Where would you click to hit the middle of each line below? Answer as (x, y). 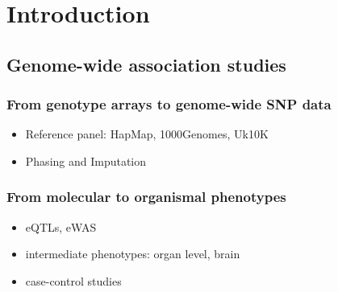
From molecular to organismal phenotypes (146, 197)
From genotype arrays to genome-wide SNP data (169, 104)
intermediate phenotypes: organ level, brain (133, 254)
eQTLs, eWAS (61, 226)
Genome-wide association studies (146, 64)
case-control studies (73, 280)
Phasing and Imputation (86, 160)
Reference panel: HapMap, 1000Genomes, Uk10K (147, 134)
